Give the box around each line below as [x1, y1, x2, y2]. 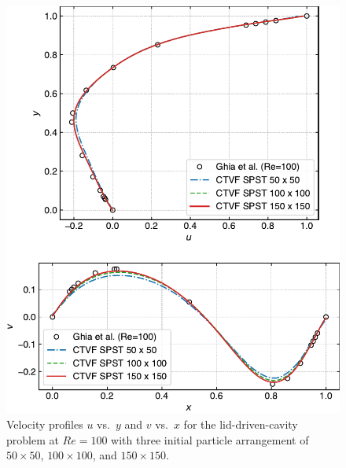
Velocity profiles [6, 416, 83, 433]
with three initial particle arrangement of [111, 431, 309, 448]
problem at [6, 431, 59, 448]
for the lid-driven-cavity [183, 416, 298, 433]
